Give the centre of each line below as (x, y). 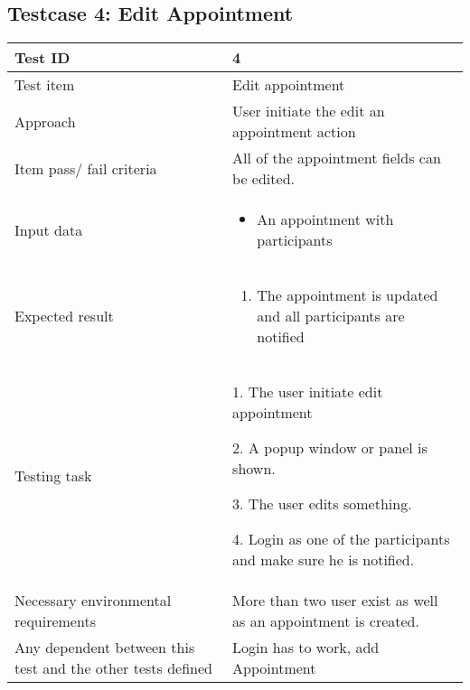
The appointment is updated (348, 295)
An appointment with (325, 219)
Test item (45, 85)
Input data (49, 229)
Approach (45, 121)
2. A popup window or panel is (330, 448)
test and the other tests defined (113, 668)
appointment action (294, 132)
